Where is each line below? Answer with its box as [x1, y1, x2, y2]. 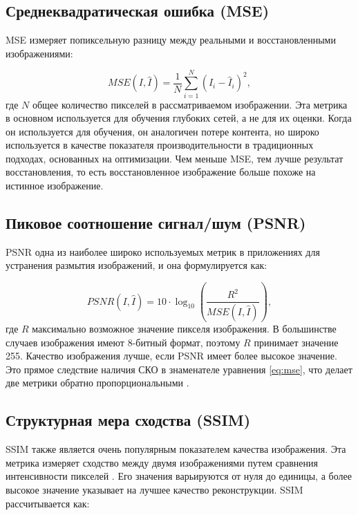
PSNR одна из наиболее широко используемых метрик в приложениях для [6, 244, 320, 259]
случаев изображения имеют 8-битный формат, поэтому [6, 335, 241, 349]
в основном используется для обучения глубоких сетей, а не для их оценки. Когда [6, 111, 352, 125]
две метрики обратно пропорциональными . [6, 375, 189, 390]
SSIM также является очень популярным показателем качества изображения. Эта [6, 442, 346, 456]
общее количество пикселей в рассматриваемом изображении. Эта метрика [32, 97, 348, 111]
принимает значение [254, 335, 339, 349]
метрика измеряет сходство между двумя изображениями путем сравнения [6, 455, 318, 469]
